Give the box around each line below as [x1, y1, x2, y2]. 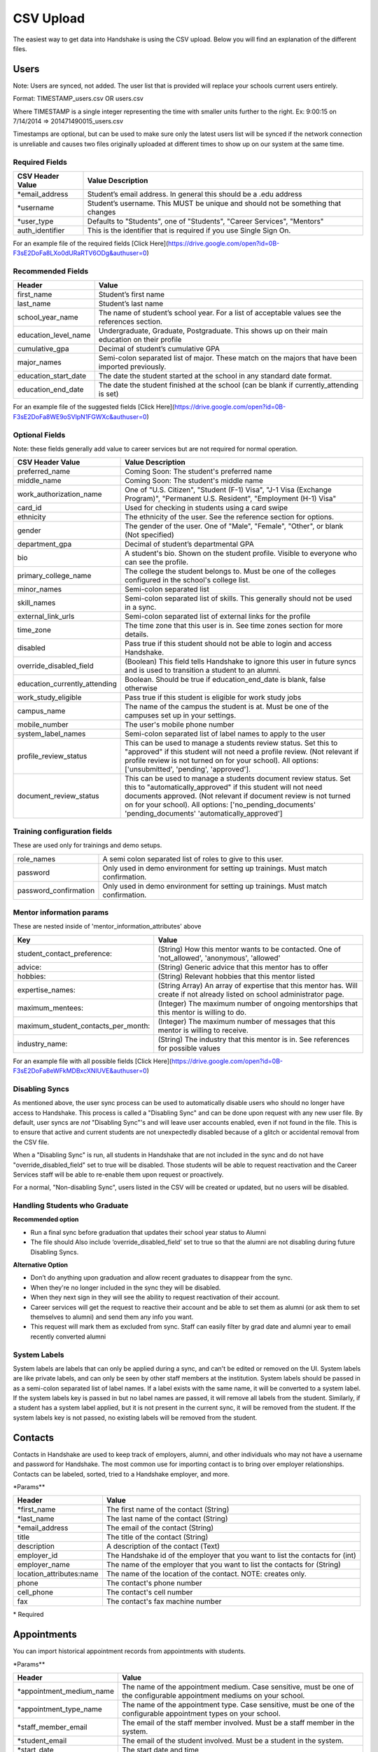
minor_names [17, 584, 62, 594]
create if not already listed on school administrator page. [157, 989, 344, 999]
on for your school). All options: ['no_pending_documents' [125, 800, 316, 809]
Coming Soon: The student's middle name [125, 476, 264, 486]
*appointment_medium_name [17, 1686, 115, 1696]
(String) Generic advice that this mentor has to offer [157, 962, 328, 972]
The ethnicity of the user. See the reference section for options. [125, 512, 335, 522]
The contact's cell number [106, 1587, 193, 1597]
